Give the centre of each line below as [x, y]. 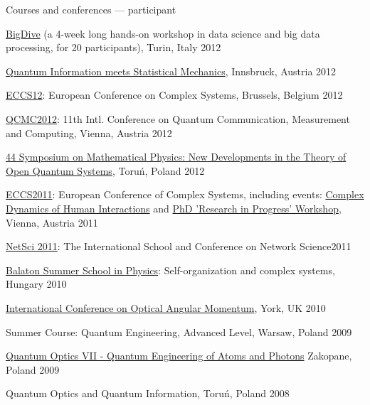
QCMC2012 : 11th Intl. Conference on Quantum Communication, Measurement [178, 118]
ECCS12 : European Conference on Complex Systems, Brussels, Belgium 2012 [174, 95]
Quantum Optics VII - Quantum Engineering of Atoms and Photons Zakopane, [179, 356]
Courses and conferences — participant [91, 9]
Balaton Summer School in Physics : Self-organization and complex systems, [170, 270]
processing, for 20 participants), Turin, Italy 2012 [113, 47]
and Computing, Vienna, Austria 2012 [89, 133]
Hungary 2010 [36, 284]
